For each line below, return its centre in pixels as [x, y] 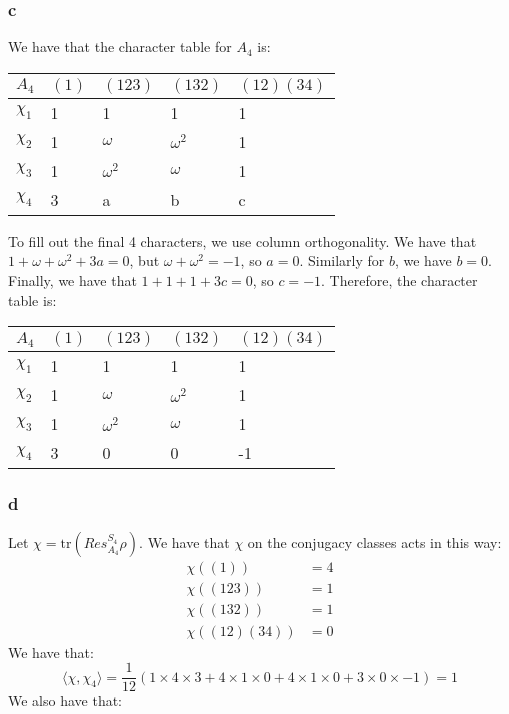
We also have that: [65, 700]
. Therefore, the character [399, 280]
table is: [32, 299]
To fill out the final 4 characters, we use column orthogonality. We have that [242, 240]
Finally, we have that [72, 280]
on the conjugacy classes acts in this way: [374, 542]
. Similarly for [342, 260]
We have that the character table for [120, 46]
